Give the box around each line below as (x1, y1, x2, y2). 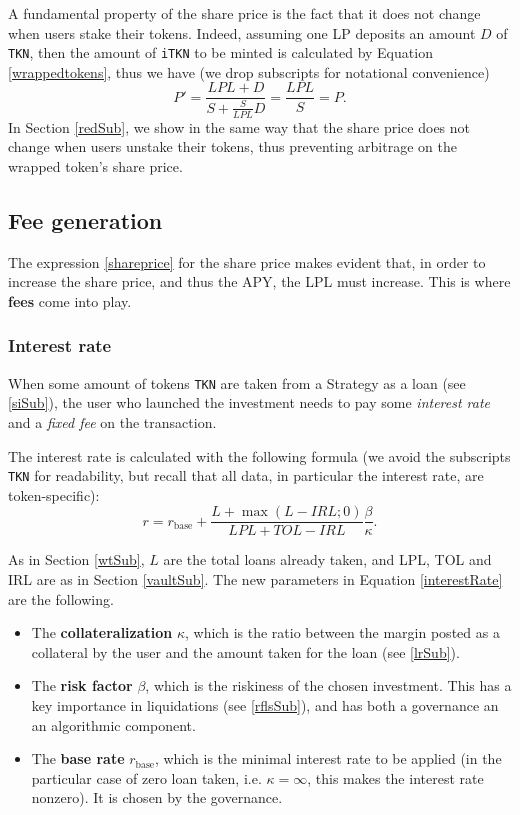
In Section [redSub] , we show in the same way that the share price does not (8, 116, 470, 137)
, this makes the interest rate (307, 767, 484, 788)
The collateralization (31, 622, 173, 643)
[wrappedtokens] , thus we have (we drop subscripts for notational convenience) (8, 61, 490, 82)
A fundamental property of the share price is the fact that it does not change (8, 3, 481, 23)
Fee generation (8, 204, 163, 235)
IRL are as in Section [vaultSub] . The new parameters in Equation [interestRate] (8, 569, 503, 590)
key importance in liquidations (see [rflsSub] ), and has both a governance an (31, 694, 499, 715)
